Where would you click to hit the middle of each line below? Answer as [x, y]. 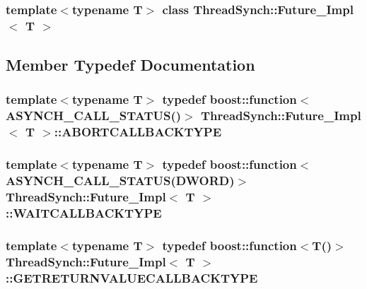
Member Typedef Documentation [130, 65]
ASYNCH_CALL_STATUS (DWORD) [120, 181]
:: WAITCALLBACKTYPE [84, 212]
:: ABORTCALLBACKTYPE [138, 132]
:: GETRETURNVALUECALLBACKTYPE [132, 277]
